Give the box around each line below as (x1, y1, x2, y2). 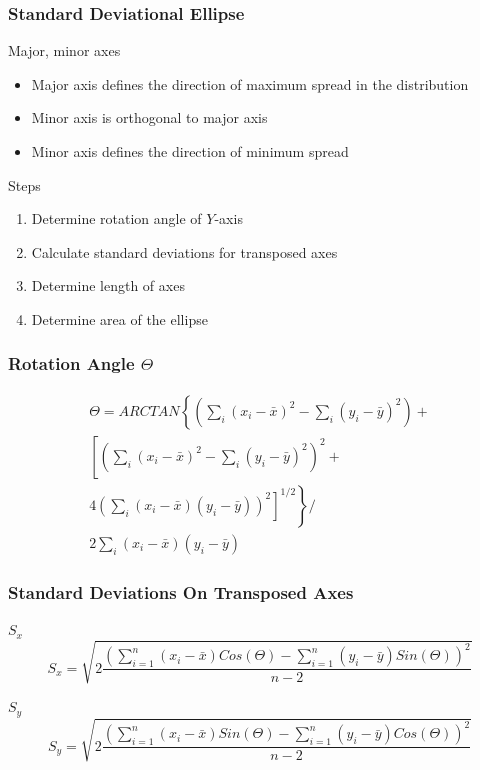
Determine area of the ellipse (31, 308, 208, 329)
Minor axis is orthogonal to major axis (31, 107, 268, 128)
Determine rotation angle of (31, 208, 202, 229)
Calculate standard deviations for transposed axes (31, 241, 338, 262)
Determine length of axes (31, 275, 185, 296)
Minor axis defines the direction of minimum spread (31, 141, 349, 161)
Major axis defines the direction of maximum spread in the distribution (31, 73, 469, 94)
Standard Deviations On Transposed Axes (8, 579, 354, 604)
